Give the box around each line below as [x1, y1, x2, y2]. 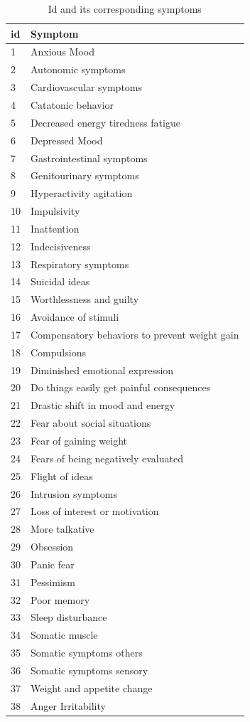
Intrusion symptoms [31, 486, 117, 501]
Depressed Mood [31, 132, 103, 147]
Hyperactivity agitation [31, 186, 133, 201]
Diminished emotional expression [31, 362, 174, 377]
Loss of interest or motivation [31, 504, 159, 519]
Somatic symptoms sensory [31, 662, 148, 677]
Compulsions [31, 344, 86, 359]
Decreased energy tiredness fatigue [31, 115, 180, 129]
